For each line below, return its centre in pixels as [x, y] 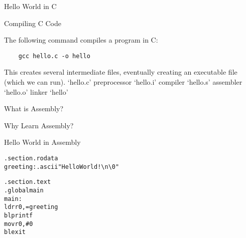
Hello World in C [30, 6]
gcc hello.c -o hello [54, 56]
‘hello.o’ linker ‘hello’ [36, 91]
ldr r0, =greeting [31, 207]
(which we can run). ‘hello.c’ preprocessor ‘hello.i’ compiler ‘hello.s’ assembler [123, 82]
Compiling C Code [33, 23]
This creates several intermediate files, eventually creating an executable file [121, 72]
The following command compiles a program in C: [81, 40]
